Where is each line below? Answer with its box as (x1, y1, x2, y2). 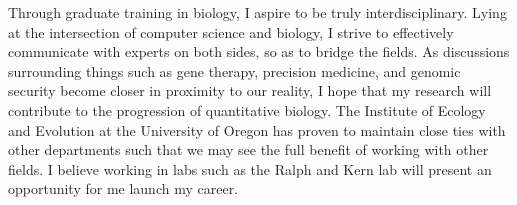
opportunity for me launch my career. (8, 178, 239, 199)
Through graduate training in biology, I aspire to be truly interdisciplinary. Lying (8, 2, 507, 22)
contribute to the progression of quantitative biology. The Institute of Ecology (8, 99, 486, 120)
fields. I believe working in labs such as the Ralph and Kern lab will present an (8, 158, 492, 179)
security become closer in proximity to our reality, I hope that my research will (8, 80, 492, 101)
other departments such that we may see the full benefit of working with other (8, 139, 489, 160)
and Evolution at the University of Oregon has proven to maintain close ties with (8, 119, 506, 140)
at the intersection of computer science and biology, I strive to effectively (8, 21, 454, 42)
